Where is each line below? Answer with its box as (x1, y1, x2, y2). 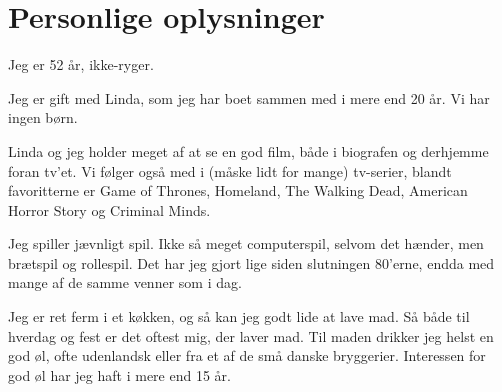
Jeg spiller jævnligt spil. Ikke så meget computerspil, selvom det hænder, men (8, 233, 484, 254)
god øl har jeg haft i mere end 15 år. (8, 364, 231, 385)
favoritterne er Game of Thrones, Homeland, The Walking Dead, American (8, 180, 468, 201)
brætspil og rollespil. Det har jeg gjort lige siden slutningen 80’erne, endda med (8, 252, 495, 273)
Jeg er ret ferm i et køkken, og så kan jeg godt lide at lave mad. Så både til (8, 306, 470, 327)
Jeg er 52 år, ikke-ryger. (8, 54, 154, 75)
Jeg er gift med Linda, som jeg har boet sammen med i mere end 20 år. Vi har (8, 87, 490, 108)
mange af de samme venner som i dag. (8, 272, 242, 293)
